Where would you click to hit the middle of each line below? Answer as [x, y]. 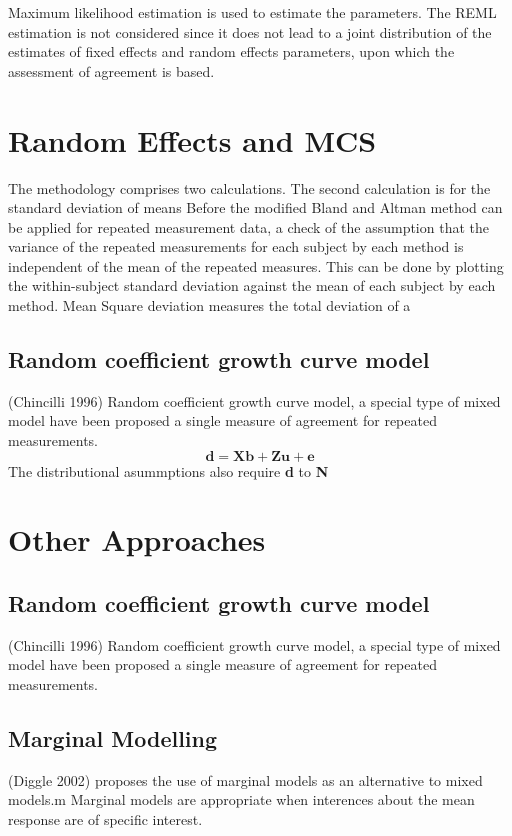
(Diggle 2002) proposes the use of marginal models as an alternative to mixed [245, 779]
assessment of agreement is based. [111, 70]
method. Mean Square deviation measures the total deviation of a [209, 305]
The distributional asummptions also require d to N [168, 470]
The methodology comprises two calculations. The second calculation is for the [249, 187]
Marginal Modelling [113, 737]
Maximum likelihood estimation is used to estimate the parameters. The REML [252, 12]
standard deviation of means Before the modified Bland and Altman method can [255, 207]
